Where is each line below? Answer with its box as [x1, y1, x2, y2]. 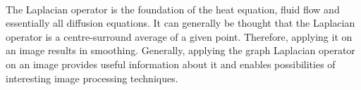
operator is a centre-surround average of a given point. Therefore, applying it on [6, 29, 353, 44]
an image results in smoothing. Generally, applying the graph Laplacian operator [6, 43, 355, 58]
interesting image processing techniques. [6, 70, 178, 85]
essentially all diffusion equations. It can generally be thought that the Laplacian [6, 15, 355, 30]
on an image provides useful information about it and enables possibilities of [6, 56, 336, 71]
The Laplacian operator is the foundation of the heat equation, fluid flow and [6, 1, 340, 16]
